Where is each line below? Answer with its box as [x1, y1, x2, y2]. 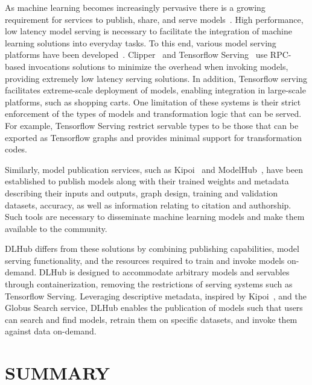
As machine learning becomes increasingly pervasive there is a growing [5, 1, 266, 13]
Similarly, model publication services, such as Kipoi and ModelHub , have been [5, 163, 303, 175]
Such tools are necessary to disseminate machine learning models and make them [5, 210, 305, 223]
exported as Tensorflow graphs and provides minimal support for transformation [5, 131, 302, 143]
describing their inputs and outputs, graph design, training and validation [5, 186, 278, 199]
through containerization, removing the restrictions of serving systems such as [5, 278, 293, 290]
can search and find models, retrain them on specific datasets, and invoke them [5, 313, 298, 325]
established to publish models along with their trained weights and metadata [5, 175, 289, 187]
